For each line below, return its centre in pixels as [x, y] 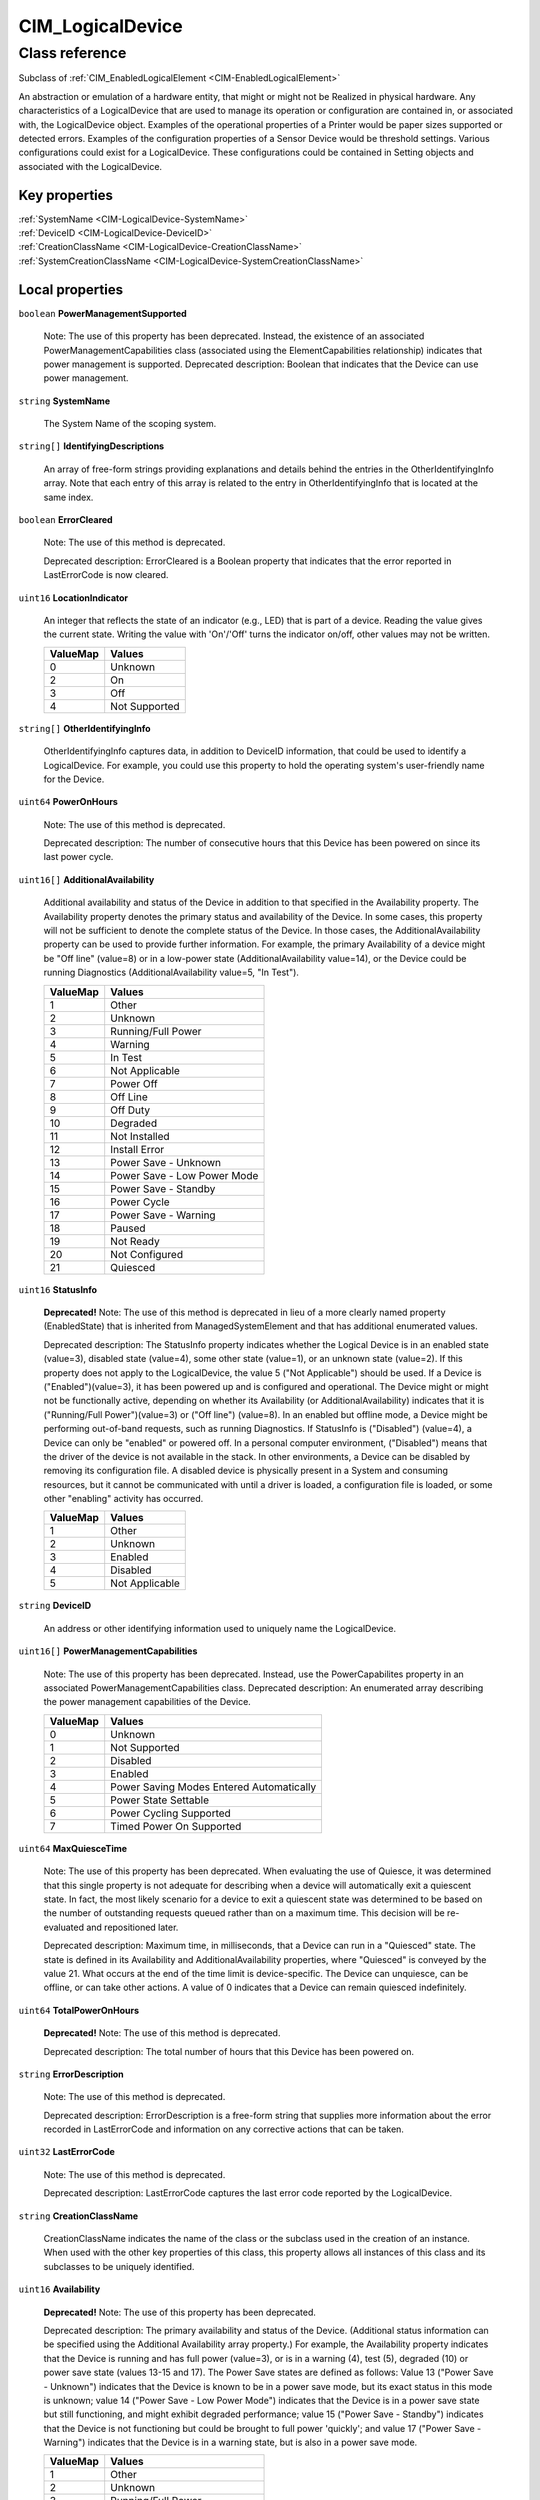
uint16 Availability [59, 2289]
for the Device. [74, 779]
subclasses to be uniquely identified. [119, 2266]
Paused [128, 1228]
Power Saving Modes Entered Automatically [213, 1787]
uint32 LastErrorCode [66, 2152]
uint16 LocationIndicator [73, 597]
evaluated [64, 1927]
